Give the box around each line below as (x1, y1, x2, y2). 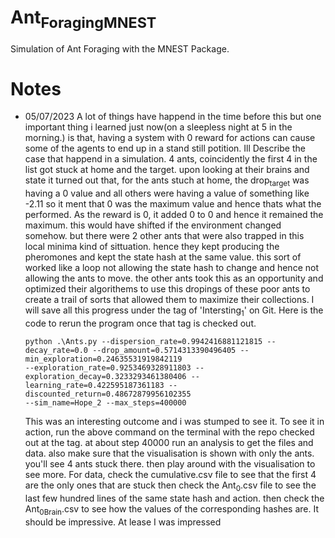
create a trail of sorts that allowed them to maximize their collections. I (24, 294, 315, 306)
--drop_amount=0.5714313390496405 (92, 346, 237, 356)
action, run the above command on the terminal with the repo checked (24, 426, 315, 438)
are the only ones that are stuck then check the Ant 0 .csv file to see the (24, 479, 317, 493)
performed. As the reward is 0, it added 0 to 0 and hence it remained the (24, 209, 324, 221)
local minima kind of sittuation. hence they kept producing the (24, 241, 280, 253)
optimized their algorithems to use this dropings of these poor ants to (24, 283, 311, 295)
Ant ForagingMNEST (10, 6, 157, 32)
